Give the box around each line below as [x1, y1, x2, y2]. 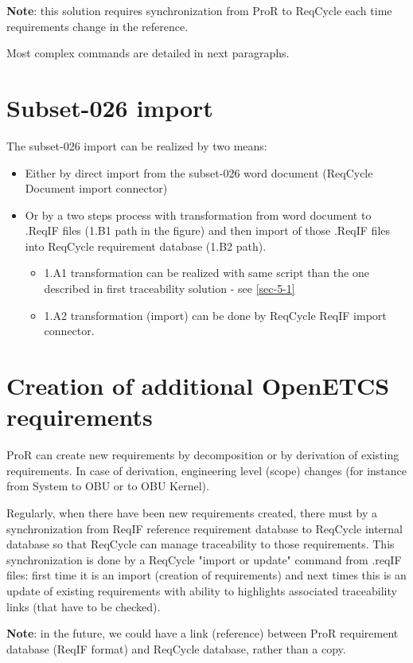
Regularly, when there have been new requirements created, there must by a [6, 504, 378, 521]
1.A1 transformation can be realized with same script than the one [44, 264, 369, 281]
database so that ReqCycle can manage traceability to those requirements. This [6, 536, 395, 552]
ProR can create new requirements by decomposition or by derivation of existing [6, 447, 399, 463]
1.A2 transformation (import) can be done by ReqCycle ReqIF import [44, 306, 387, 323]
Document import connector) [25, 180, 168, 197]
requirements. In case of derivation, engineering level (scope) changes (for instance [6, 462, 407, 478]
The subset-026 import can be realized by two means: [6, 137, 267, 154]
